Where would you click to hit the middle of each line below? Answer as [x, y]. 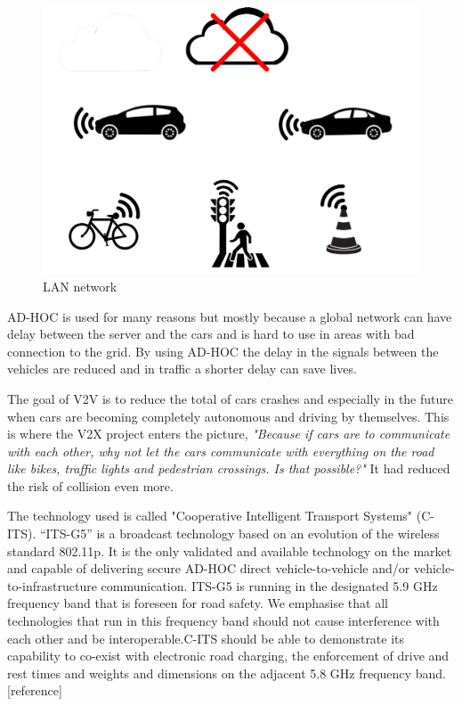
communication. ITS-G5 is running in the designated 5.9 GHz [269, 585]
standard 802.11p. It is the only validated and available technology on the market [230, 550]
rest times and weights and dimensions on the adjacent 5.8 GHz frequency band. [227, 673]
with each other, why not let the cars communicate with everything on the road [221, 451]
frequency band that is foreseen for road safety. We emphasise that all [198, 603]
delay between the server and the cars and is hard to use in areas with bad [211, 334]
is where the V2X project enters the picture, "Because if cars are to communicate [229, 434]
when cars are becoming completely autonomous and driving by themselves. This [228, 416]
